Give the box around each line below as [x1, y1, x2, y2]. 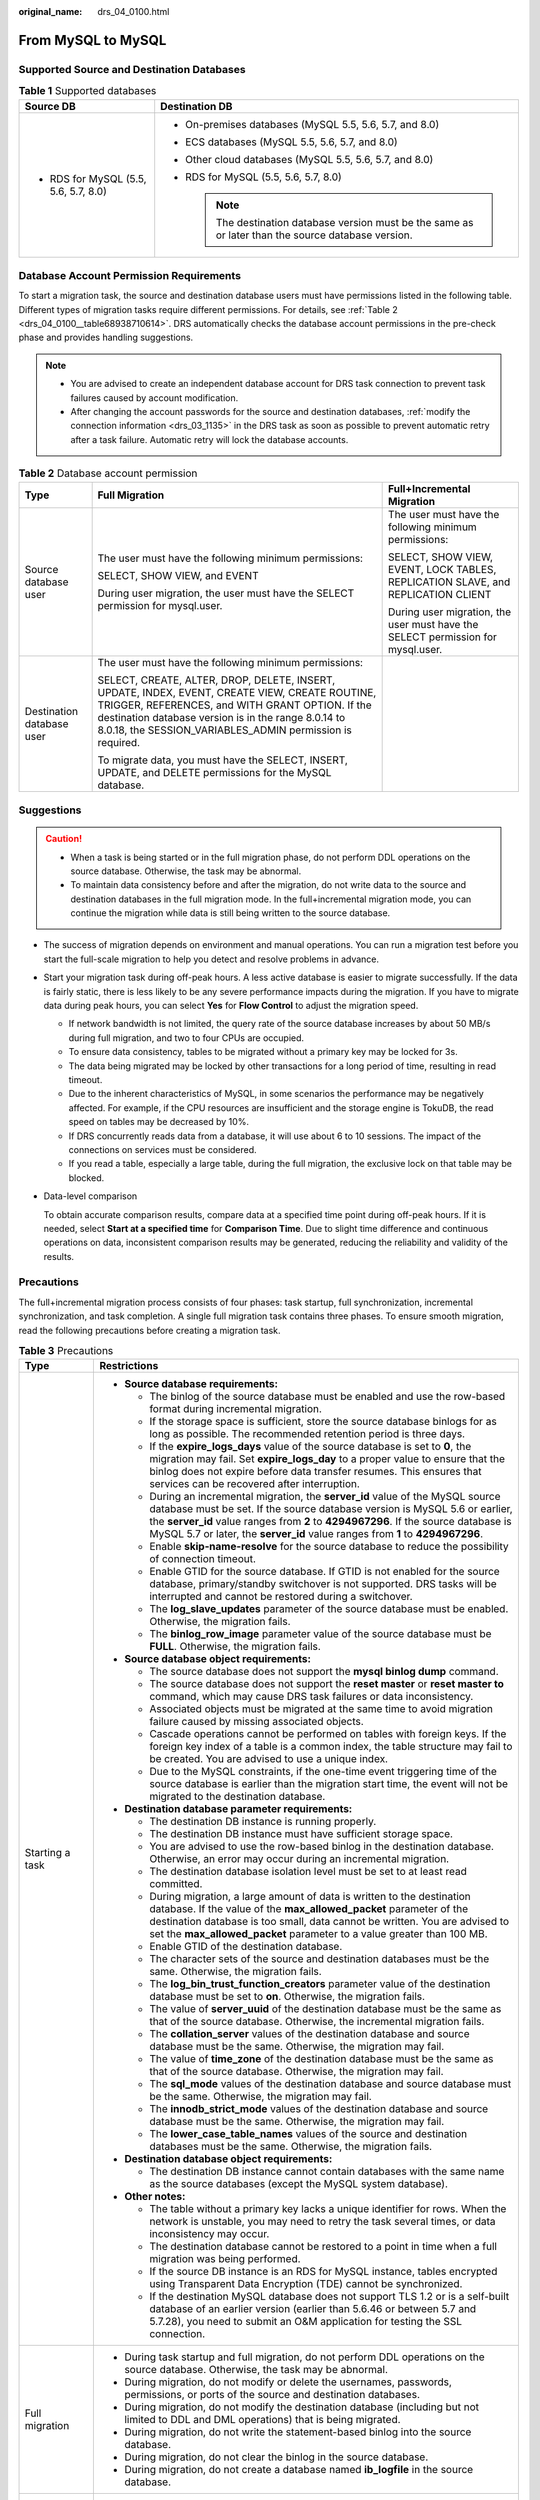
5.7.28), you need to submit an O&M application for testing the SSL [149, 2315, 463, 2329]
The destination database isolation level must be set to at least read [149, 1865, 467, 1879]
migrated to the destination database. [149, 1790, 326, 1804]
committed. [149, 1877, 203, 1891]
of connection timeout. [149, 1552, 257, 1566]
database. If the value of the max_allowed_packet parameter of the [149, 1902, 469, 1916]
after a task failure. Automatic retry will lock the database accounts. [70, 433, 349, 445]
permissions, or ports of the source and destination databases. [124, 2388, 420, 2402]
